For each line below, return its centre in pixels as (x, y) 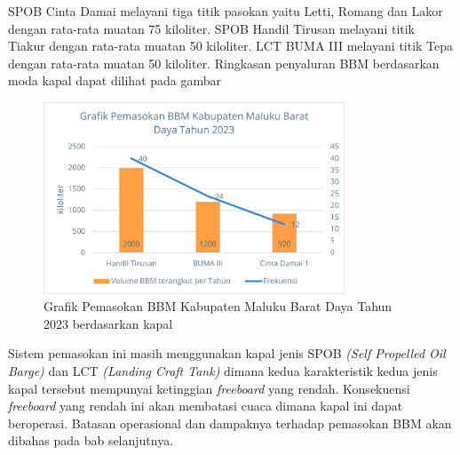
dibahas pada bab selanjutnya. (91, 440)
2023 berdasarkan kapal (108, 323)
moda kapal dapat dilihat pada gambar (115, 80)
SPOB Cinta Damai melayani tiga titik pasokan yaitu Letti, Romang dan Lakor (226, 11)
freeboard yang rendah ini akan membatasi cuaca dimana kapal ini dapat (206, 406)
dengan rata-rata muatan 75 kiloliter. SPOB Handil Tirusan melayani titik (212, 28)
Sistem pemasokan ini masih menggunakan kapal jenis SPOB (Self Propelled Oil (227, 353)
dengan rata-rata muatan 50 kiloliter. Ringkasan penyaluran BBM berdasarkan (224, 63)
